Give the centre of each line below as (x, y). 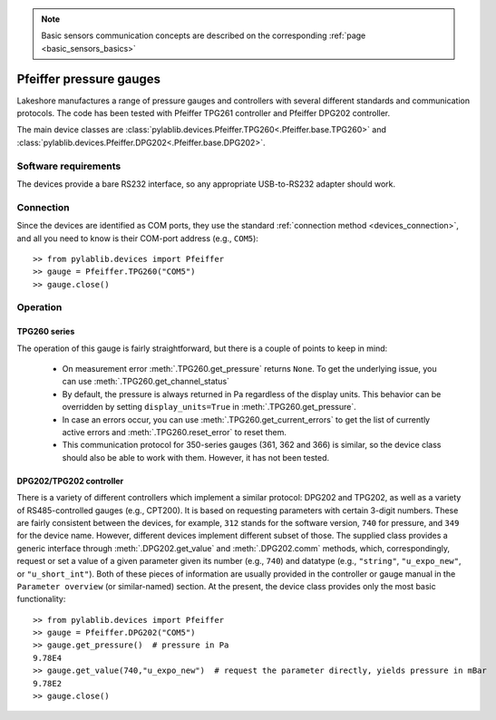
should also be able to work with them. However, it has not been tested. (196, 457)
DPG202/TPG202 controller (70, 481)
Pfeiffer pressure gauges (89, 78)
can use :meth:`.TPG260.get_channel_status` (146, 382)
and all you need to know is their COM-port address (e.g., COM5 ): (137, 238)
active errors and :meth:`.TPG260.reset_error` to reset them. (175, 432)
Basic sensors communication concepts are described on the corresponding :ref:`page (204, 35)
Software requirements (69, 166)
